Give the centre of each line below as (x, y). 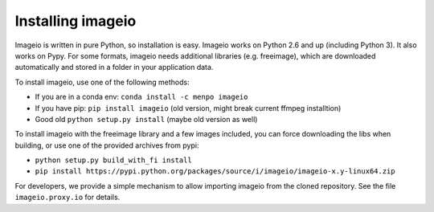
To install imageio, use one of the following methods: (102, 82)
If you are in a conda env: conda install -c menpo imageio (141, 97)
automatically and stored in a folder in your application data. (114, 67)
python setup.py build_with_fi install (113, 160)
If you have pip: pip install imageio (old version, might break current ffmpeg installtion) (188, 108)
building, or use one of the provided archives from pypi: (107, 145)
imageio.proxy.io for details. (68, 198)
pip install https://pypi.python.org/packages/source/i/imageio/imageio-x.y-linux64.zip (215, 171)
